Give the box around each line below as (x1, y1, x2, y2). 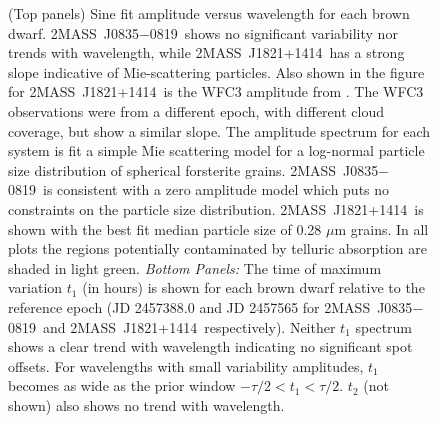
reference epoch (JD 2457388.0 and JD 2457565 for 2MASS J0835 (8, 296, 413, 317)
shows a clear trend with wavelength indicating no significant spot (8, 336, 413, 357)
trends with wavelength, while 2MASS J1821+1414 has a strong (8, 42, 405, 63)
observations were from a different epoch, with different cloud (8, 100, 384, 121)
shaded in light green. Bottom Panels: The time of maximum (8, 257, 382, 278)
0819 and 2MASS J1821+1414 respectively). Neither (8, 316, 336, 337)
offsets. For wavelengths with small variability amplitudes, (8, 355, 364, 376)
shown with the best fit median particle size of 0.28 (8, 218, 322, 239)
